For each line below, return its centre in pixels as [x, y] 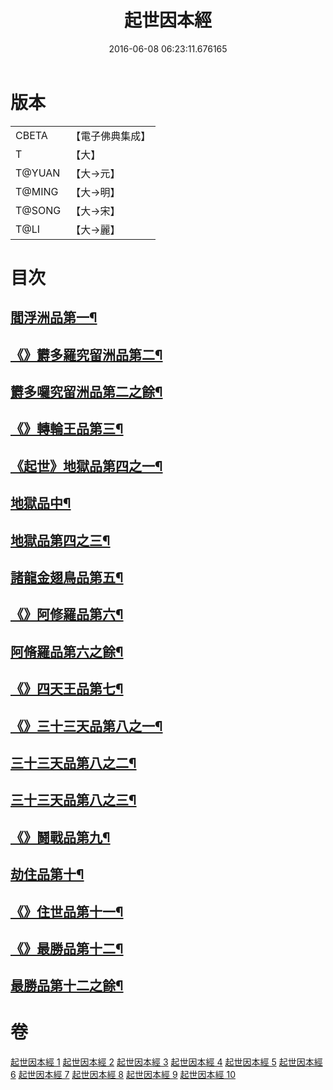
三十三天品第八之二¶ [73, 762]
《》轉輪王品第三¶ [67, 429]
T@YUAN [38, 173]
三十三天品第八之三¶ [73, 800]
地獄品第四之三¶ [60, 540]
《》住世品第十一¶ [67, 911]
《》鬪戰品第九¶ [60, 837]
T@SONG [38, 210]
